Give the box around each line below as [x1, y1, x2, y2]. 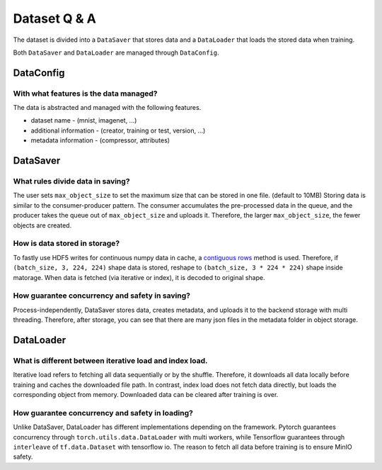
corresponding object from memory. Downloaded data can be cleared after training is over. [13, 390, 279, 398]
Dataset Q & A [13, 11, 97, 26]
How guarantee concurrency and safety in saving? [13, 291, 191, 301]
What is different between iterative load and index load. [13, 355, 208, 365]
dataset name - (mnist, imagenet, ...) [30, 116, 137, 125]
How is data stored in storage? [13, 238, 120, 248]
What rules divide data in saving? [13, 177, 130, 186]
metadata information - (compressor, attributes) [30, 136, 170, 145]
